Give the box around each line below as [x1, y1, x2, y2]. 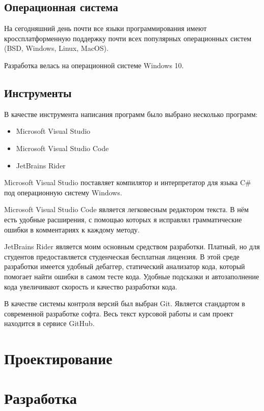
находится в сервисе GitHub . [4, 318, 95, 329]
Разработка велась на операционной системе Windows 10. [4, 60, 184, 70]
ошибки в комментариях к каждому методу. [4, 224, 140, 234]
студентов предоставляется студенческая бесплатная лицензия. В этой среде [4, 251, 240, 261]
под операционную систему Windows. [4, 187, 122, 197]
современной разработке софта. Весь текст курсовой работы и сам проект [4, 308, 233, 318]
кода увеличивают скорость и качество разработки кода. [4, 281, 177, 291]
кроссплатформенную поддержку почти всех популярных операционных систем [4, 33, 252, 43]
